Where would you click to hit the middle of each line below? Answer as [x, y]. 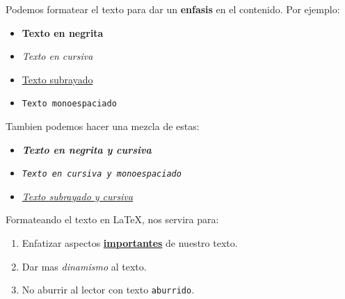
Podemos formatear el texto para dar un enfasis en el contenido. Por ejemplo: [173, 9]
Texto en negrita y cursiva [87, 149]
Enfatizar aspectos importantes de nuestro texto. [130, 243]
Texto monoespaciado [69, 104]
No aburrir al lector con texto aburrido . [108, 290]
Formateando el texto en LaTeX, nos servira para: [112, 219]
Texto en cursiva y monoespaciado [102, 174]
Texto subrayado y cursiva [78, 196]
